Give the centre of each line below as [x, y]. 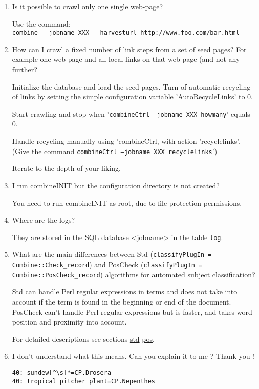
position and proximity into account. [69, 322]
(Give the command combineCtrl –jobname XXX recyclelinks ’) [115, 151]
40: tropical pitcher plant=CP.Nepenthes [83, 381]
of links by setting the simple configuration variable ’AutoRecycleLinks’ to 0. [132, 96]
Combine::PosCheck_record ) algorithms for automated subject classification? [134, 274]
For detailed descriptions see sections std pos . [83, 339]
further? [25, 69]
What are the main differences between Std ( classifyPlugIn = [112, 254]
